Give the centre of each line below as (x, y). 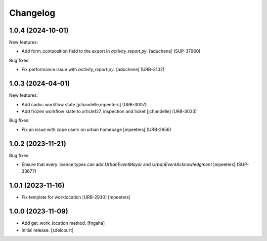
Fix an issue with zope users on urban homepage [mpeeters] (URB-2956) (96, 129)
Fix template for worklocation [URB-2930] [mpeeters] (76, 197)
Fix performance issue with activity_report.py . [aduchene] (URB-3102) (93, 70)
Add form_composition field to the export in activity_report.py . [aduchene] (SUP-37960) (111, 51)
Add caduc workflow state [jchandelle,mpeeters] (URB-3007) (84, 104)
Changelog (32, 13)
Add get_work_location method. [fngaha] (63, 223)
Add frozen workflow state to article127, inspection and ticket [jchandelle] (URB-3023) (109, 111)
